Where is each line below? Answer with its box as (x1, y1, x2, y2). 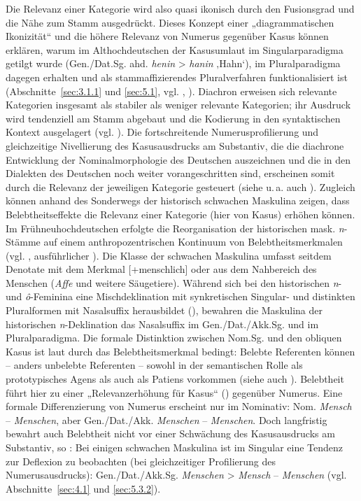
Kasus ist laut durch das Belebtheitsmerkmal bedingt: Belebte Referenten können (6, 344, 355, 358)
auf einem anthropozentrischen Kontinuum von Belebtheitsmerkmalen (43, 234, 343, 249)
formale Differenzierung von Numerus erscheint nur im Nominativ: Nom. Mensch (6, 399, 352, 414)
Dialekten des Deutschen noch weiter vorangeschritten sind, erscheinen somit (6, 166, 335, 181)
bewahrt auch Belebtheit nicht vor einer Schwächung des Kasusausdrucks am (6, 426, 335, 441)
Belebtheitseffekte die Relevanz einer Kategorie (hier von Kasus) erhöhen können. (6, 206, 355, 221)
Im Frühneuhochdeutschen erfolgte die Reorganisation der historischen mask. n (6, 220, 344, 235)
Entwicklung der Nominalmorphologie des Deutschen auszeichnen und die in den (6, 152, 351, 167)
